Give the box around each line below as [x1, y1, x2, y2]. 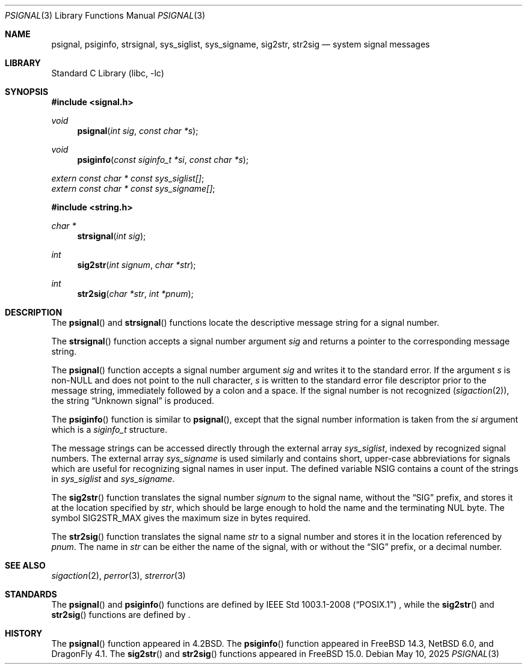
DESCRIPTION [5, 307, 63, 317]
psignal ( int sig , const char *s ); [77, 126, 199, 136]
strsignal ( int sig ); [77, 231, 146, 241]
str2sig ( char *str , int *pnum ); [77, 289, 194, 299]
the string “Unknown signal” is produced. [51, 396, 214, 406]
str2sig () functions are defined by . [51, 609, 191, 620]
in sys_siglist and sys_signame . [51, 474, 175, 484]
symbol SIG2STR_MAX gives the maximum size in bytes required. [51, 513, 311, 523]
